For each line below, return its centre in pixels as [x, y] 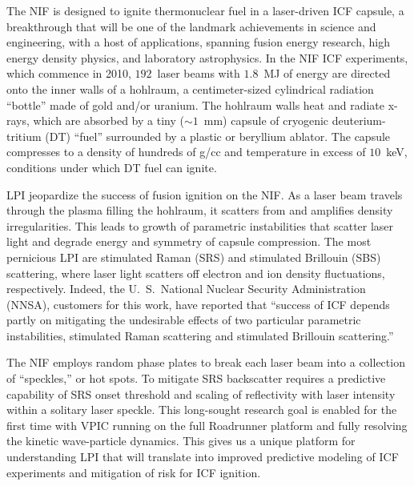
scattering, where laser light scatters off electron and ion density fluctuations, [196, 273]
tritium [24, 136]
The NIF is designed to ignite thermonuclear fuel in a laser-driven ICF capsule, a [205, 10]
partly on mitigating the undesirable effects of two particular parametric [184, 320]
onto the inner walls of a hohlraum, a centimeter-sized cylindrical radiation [190, 88]
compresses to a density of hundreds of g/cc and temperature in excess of [186, 152]
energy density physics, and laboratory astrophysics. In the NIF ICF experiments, [207, 57]
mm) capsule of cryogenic [266, 120]
